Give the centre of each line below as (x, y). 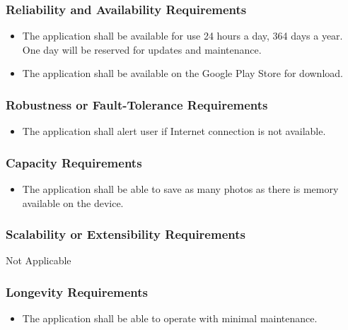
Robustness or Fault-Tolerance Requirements (137, 104)
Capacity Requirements (74, 162)
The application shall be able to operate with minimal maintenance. (170, 318)
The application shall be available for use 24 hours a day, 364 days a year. (182, 36)
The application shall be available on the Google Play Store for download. (182, 73)
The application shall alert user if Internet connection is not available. (174, 131)
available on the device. (73, 202)
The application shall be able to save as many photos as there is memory (180, 189)
